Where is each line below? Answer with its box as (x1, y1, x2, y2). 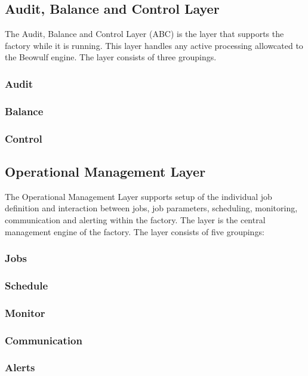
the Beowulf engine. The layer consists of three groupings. (5, 51, 217, 63)
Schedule (5, 278, 48, 292)
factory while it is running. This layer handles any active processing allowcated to (5, 39, 303, 51)
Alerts (5, 360, 35, 375)
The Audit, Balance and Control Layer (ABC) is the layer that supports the (5, 27, 284, 40)
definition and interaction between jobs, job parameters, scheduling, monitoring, (5, 202, 298, 214)
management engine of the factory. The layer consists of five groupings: (5, 225, 264, 238)
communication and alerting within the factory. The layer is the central (5, 213, 266, 226)
